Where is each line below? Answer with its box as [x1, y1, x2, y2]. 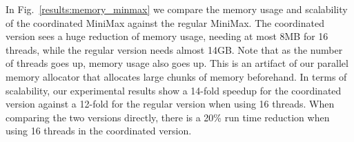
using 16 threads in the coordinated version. [6, 123, 192, 138]
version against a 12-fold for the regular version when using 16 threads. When [6, 97, 335, 111]
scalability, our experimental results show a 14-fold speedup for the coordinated [6, 83, 342, 97]
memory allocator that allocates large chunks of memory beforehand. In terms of [6, 69, 347, 83]
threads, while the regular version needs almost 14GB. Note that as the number [6, 42, 343, 57]
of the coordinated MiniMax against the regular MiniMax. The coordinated [6, 15, 324, 30]
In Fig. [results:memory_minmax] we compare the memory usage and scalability [6, 2, 348, 16]
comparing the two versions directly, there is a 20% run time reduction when [6, 110, 330, 124]
